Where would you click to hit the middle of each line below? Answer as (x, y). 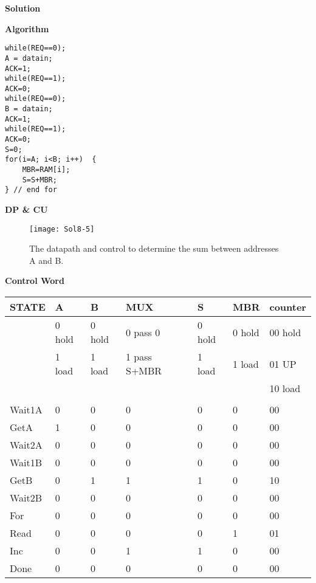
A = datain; (29, 58)
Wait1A (26, 410)
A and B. (46, 260)
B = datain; (29, 109)
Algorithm (27, 28)
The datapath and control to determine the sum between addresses (154, 248)
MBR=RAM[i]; (46, 170)
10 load (285, 388)
